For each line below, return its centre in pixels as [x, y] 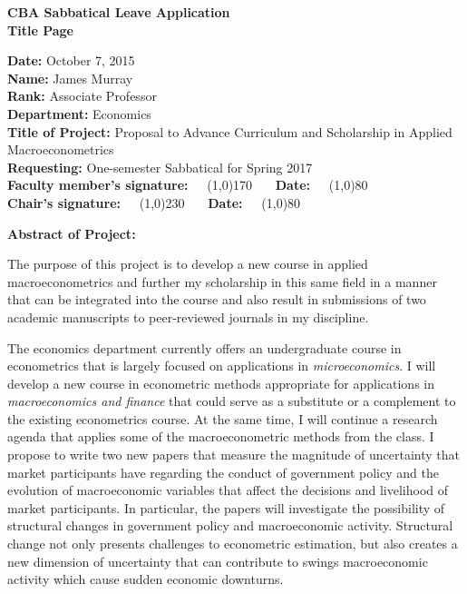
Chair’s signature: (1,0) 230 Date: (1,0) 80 [154, 202]
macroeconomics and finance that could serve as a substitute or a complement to [232, 401]
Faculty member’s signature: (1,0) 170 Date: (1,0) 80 [188, 185]
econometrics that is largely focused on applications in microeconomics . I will [222, 366]
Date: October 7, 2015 [71, 60]
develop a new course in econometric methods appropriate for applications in [221, 383]
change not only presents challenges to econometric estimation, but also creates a [233, 544]
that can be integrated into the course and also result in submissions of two [217, 299]
